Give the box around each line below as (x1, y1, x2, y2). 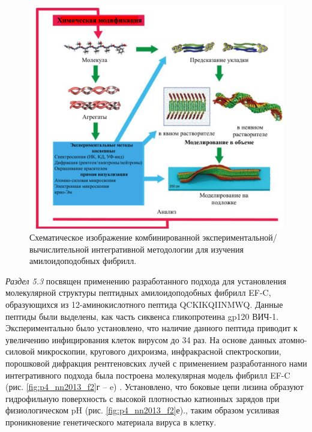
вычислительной (29, 242, 89, 255)
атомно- (279, 333, 307, 346)
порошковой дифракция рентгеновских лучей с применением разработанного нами (5, 357, 307, 370)
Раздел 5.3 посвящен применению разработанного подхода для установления (5, 274, 286, 287)
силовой (5, 345, 35, 358)
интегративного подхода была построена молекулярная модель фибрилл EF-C (5, 368, 290, 381)
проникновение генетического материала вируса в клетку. (5, 415, 217, 428)
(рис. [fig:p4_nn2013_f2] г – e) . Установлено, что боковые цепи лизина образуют (5, 380, 304, 393)
